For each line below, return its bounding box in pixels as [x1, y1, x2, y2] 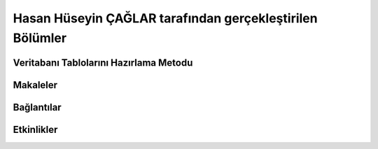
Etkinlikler [13, 123, 58, 136]
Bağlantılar [13, 101, 62, 113]
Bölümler [13, 30, 66, 45]
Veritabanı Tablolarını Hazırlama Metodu [13, 57, 193, 69]
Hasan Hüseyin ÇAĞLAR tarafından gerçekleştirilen [13, 10, 318, 26]
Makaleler [13, 79, 58, 91]
